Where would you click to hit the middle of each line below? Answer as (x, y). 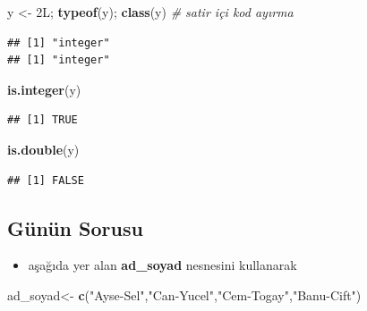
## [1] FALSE (46, 180)
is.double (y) (43, 149)
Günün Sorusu (75, 227)
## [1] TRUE (43, 120)
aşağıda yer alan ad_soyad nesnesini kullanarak (162, 265)
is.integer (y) (44, 89)
